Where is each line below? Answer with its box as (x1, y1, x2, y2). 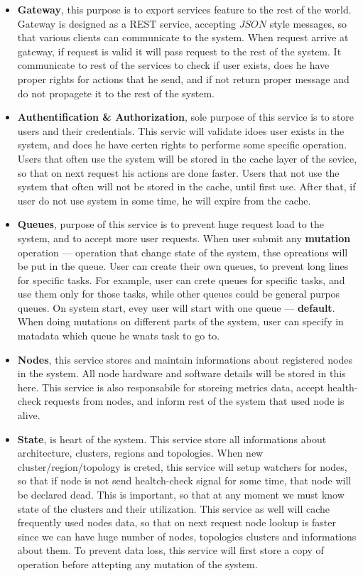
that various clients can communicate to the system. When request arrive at (17, 30, 349, 45)
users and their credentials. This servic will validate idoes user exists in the (17, 123, 345, 138)
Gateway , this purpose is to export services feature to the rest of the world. (17, 2, 352, 16)
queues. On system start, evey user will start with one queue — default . (17, 300, 335, 315)
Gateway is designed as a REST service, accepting (17, 16, 237, 31)
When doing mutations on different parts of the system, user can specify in (17, 314, 344, 329)
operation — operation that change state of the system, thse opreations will (17, 244, 348, 259)
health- (327, 379, 358, 394)
